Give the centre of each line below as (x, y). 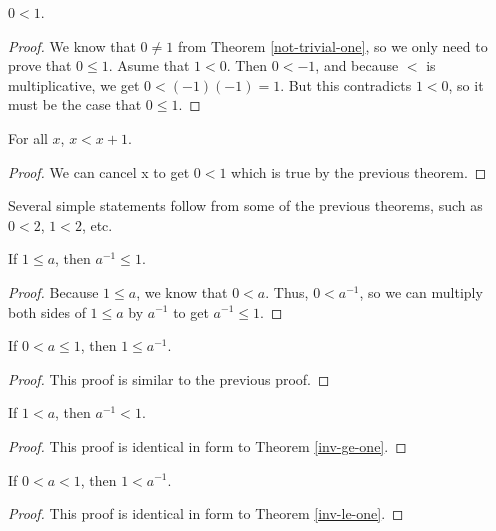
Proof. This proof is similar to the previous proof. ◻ (169, 378)
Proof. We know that (72, 45)
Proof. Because (53, 291)
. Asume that (149, 65)
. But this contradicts (346, 84)
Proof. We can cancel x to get (99, 171)
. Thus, (287, 291)
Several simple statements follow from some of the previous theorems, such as (245, 205)
